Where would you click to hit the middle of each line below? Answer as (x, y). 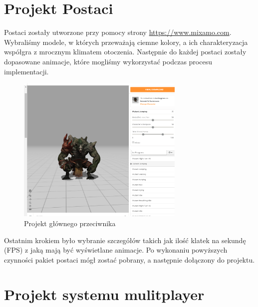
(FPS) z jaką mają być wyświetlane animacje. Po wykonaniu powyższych (116, 250)
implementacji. (26, 71)
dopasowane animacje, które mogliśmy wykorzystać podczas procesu (108, 61)
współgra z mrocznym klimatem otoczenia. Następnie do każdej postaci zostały (125, 52)
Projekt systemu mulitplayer (104, 294)
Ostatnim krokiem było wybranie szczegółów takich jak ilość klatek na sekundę (125, 240)
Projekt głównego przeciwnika (70, 223)
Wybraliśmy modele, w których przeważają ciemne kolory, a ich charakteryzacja (126, 42)
